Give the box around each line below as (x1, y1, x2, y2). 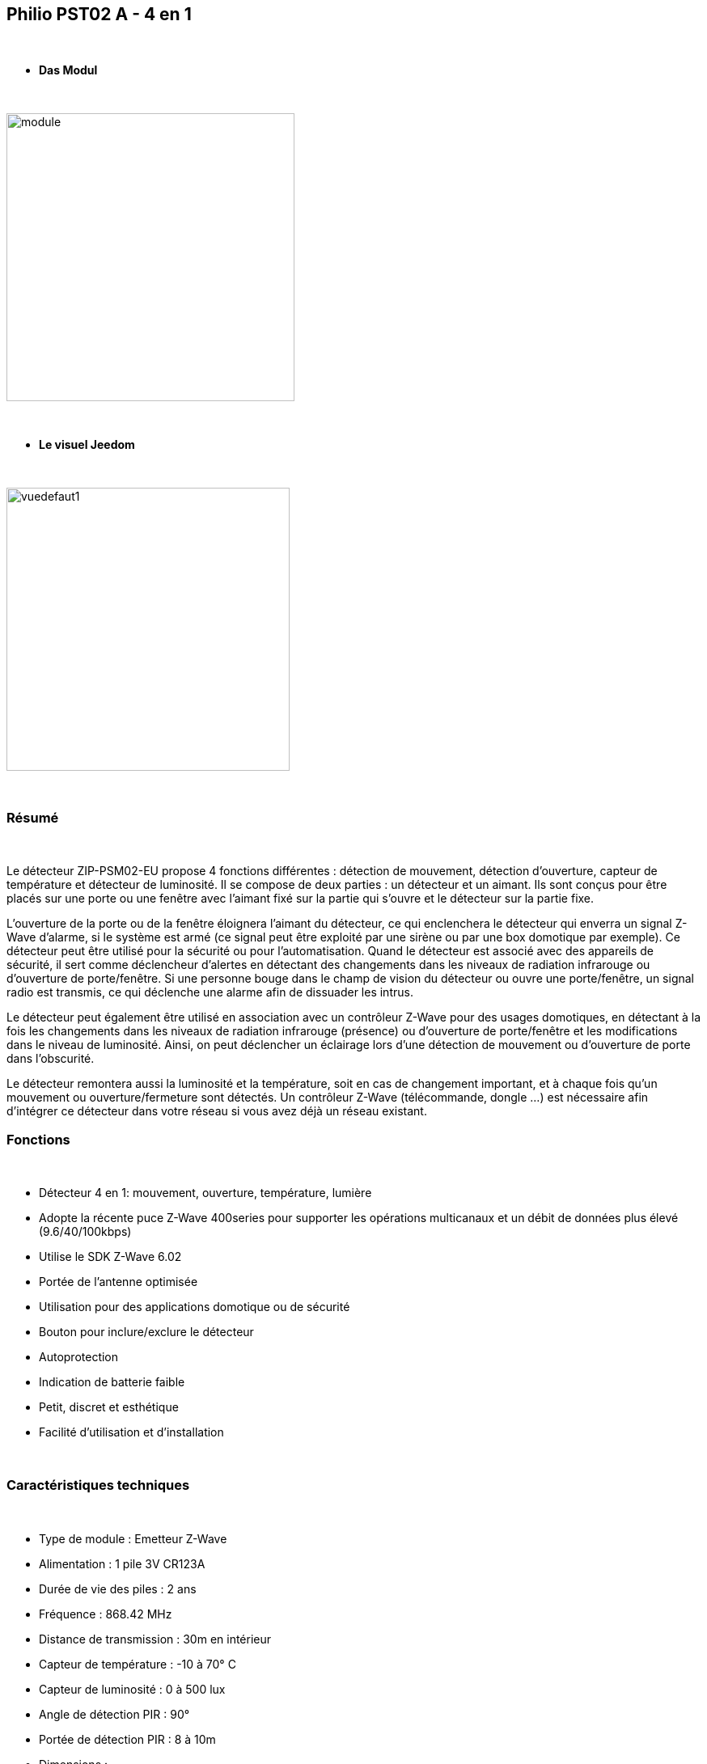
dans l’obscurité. (6, 1051, 95, 1066)
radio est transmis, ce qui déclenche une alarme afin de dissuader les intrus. (6, 985, 413, 1000)
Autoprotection (39, 1349, 119, 1364)
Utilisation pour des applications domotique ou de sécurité (39, 1299, 350, 1313)
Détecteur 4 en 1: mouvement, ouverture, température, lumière (39, 1185, 372, 1199)
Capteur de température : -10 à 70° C (39, 1656, 236, 1671)
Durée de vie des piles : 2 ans (39, 1581, 197, 1596)
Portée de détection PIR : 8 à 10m (39, 1732, 216, 1746)
